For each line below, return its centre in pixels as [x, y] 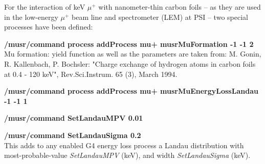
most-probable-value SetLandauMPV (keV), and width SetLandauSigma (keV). [127, 155]
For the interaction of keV [45, 7]
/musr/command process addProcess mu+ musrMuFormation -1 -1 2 [129, 44]
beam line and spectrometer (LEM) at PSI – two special [160, 17]
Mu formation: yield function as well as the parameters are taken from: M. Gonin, [133, 54]
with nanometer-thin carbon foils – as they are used [180, 7]
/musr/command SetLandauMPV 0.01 [74, 118]
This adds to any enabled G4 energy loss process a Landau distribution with [124, 145]
